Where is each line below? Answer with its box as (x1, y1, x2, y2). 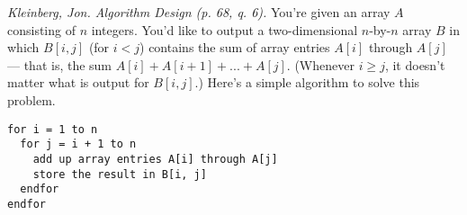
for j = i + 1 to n (20, 138, 137, 151)
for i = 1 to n (7, 122, 98, 136)
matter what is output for (7, 73, 149, 92)
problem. (7, 90, 56, 109)
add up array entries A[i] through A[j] (32, 152, 278, 166)
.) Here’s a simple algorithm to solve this (194, 73, 420, 92)
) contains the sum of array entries (139, 38, 330, 57)
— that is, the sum (7, 55, 112, 74)
